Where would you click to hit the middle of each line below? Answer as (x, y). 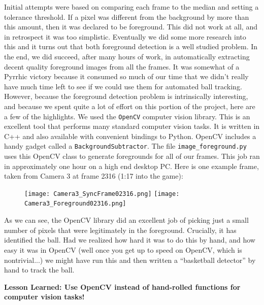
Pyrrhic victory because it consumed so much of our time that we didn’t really (126, 76)
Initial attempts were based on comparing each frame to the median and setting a (131, 7)
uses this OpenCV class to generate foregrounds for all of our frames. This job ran (132, 156)
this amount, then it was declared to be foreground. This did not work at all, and (131, 27)
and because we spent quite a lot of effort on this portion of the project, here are (130, 106)
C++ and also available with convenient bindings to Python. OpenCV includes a (130, 136)
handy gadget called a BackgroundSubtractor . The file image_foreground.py (125, 146)
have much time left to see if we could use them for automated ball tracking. (123, 86)
